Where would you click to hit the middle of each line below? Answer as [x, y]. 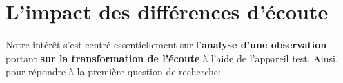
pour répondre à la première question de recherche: [113, 72]
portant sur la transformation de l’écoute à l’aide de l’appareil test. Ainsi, [172, 58]
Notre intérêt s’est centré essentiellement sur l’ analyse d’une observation [166, 45]
